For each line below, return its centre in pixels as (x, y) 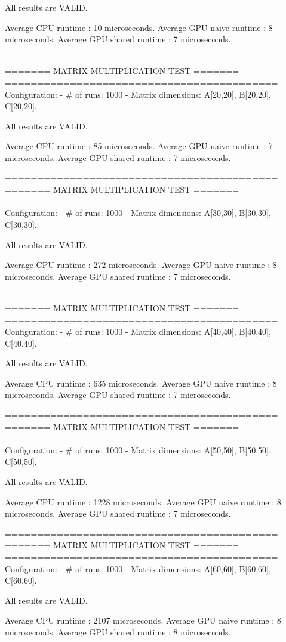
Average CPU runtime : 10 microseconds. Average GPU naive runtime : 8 (139, 27)
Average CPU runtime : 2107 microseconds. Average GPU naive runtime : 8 (143, 620)
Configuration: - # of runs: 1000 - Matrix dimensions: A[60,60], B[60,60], (138, 568)
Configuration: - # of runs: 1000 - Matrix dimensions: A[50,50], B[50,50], (138, 450)
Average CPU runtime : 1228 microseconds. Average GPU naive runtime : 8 (143, 501)
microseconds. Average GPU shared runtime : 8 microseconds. (118, 632)
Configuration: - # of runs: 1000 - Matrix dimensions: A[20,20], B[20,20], (138, 94)
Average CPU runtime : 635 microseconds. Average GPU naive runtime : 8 (141, 383)
